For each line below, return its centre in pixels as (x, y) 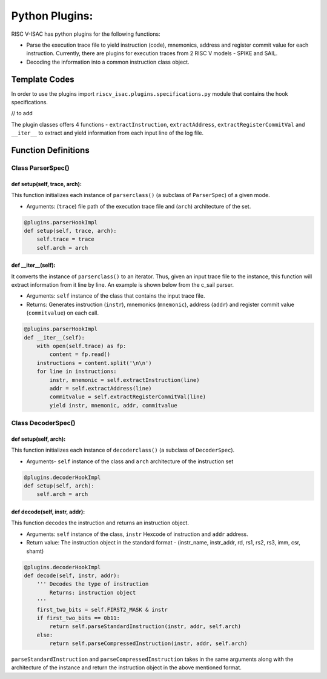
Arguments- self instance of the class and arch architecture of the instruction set (130, 461)
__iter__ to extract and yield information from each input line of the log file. (107, 133)
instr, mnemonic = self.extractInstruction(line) (124, 380)
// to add (22, 113)
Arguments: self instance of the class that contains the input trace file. (116, 296)
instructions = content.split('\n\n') (94, 363)
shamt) (35, 551)
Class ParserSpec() (40, 168)
